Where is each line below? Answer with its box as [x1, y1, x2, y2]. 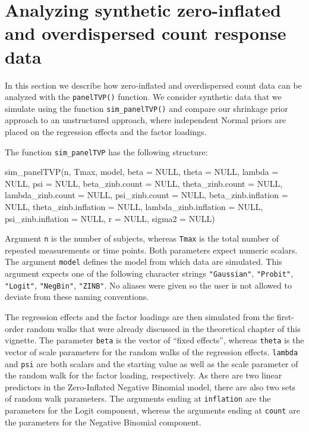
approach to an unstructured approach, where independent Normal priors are [5, 114, 286, 126]
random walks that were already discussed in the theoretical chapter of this [26, 322, 301, 334]
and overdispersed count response [5, 21, 286, 45]
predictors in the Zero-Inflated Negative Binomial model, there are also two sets [5, 380, 296, 393]
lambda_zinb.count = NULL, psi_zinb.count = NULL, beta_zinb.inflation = [5, 189, 288, 201]
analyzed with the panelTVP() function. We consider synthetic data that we [5, 90, 282, 103]
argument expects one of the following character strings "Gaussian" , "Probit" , [5, 267, 294, 280]
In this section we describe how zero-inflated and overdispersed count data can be [5, 79, 302, 91]
